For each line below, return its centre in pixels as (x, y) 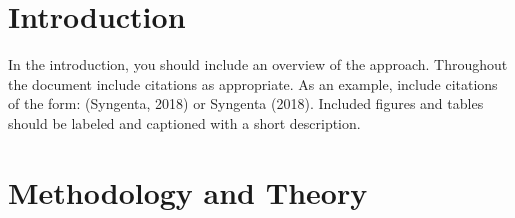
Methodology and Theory (188, 191)
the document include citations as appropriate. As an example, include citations (253, 83)
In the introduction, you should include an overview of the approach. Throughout (258, 64)
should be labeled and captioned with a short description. (184, 122)
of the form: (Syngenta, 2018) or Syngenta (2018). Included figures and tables (246, 103)
